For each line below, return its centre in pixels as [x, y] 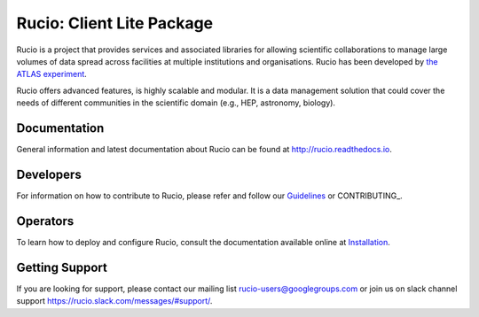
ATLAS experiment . [52, 74]
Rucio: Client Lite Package [115, 23]
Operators [45, 221]
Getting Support [62, 267]
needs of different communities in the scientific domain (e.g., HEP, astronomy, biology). [176, 103]
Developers [49, 174]
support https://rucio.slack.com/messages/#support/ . [114, 301]
